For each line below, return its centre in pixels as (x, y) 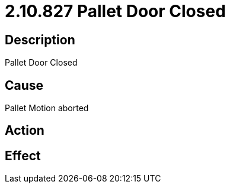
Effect (23, 155)
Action (25, 131)
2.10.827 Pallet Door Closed (115, 11)
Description (40, 40)
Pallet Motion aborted (47, 108)
